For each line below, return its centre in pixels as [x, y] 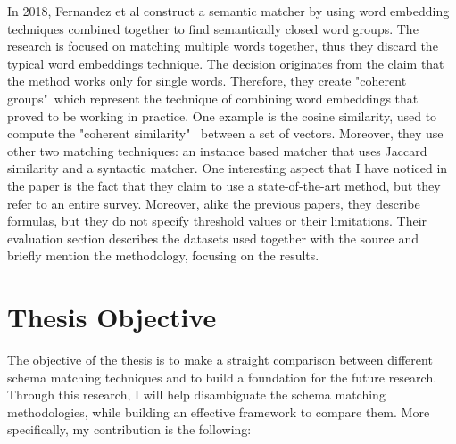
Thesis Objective [112, 317]
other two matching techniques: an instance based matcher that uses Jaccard [217, 150]
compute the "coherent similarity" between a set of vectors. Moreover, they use [225, 133]
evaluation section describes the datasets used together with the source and [213, 238]
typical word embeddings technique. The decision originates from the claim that [226, 63]
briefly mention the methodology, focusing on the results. [163, 255]
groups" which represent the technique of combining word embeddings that [213, 98]
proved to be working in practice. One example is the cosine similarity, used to [222, 115]
